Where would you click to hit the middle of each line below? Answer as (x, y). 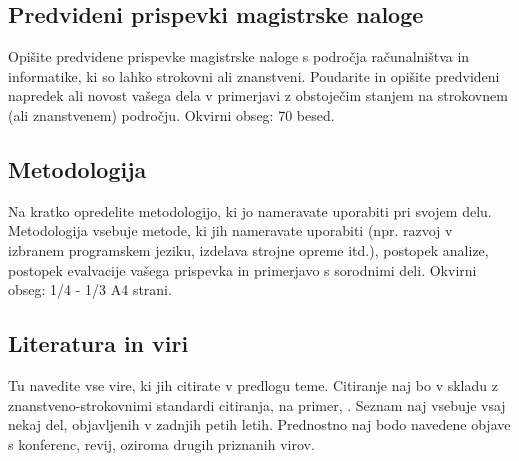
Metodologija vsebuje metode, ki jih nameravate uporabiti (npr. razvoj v (230, 230)
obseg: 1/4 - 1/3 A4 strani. (90, 289)
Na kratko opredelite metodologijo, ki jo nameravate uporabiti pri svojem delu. (250, 210)
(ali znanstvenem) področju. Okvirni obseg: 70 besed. (171, 114)
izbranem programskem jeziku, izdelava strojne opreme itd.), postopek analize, (248, 249)
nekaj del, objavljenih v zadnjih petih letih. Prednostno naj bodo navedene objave (259, 424)
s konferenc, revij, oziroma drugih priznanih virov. (161, 443)
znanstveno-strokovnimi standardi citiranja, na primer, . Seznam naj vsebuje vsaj (257, 404)
